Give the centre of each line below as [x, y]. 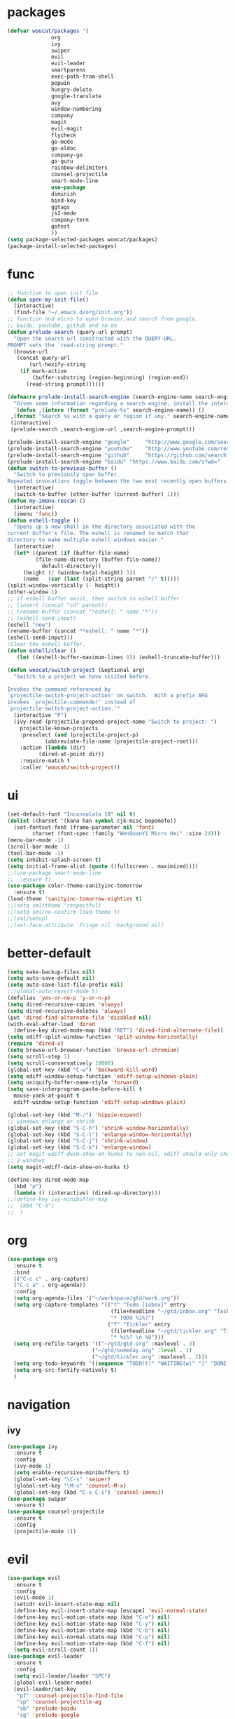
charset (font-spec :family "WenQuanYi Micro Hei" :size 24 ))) [126, 834]
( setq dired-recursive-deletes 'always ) [67, 1011]
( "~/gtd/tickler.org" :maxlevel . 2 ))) [150, 1357]
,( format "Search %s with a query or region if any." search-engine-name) [121, 417]
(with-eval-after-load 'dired [51, 1024]
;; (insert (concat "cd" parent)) [58, 605]
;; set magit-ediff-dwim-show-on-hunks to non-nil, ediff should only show [120, 1154]
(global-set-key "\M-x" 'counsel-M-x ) [70, 1485]
